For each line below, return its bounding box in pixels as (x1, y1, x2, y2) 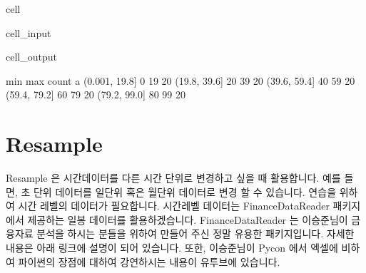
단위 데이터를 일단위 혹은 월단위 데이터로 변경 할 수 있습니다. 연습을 (33, 184, 337, 199)
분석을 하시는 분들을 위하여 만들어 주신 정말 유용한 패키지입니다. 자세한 (36, 226, 355, 241)
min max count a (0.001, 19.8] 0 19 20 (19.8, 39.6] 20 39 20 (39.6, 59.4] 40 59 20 (6, 73, 355, 88)
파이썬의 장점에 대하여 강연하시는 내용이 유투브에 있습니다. (18, 254, 280, 269)
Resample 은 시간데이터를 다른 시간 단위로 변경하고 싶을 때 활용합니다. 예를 (6, 170, 341, 185)
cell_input (6, 25, 51, 40)
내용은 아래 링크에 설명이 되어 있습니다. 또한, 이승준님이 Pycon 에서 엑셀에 (6, 240, 338, 255)
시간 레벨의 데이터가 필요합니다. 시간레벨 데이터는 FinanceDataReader (18, 198, 330, 213)
